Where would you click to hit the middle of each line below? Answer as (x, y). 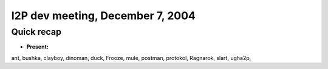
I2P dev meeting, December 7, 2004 (103, 16)
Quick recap (36, 32)
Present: (37, 47)
